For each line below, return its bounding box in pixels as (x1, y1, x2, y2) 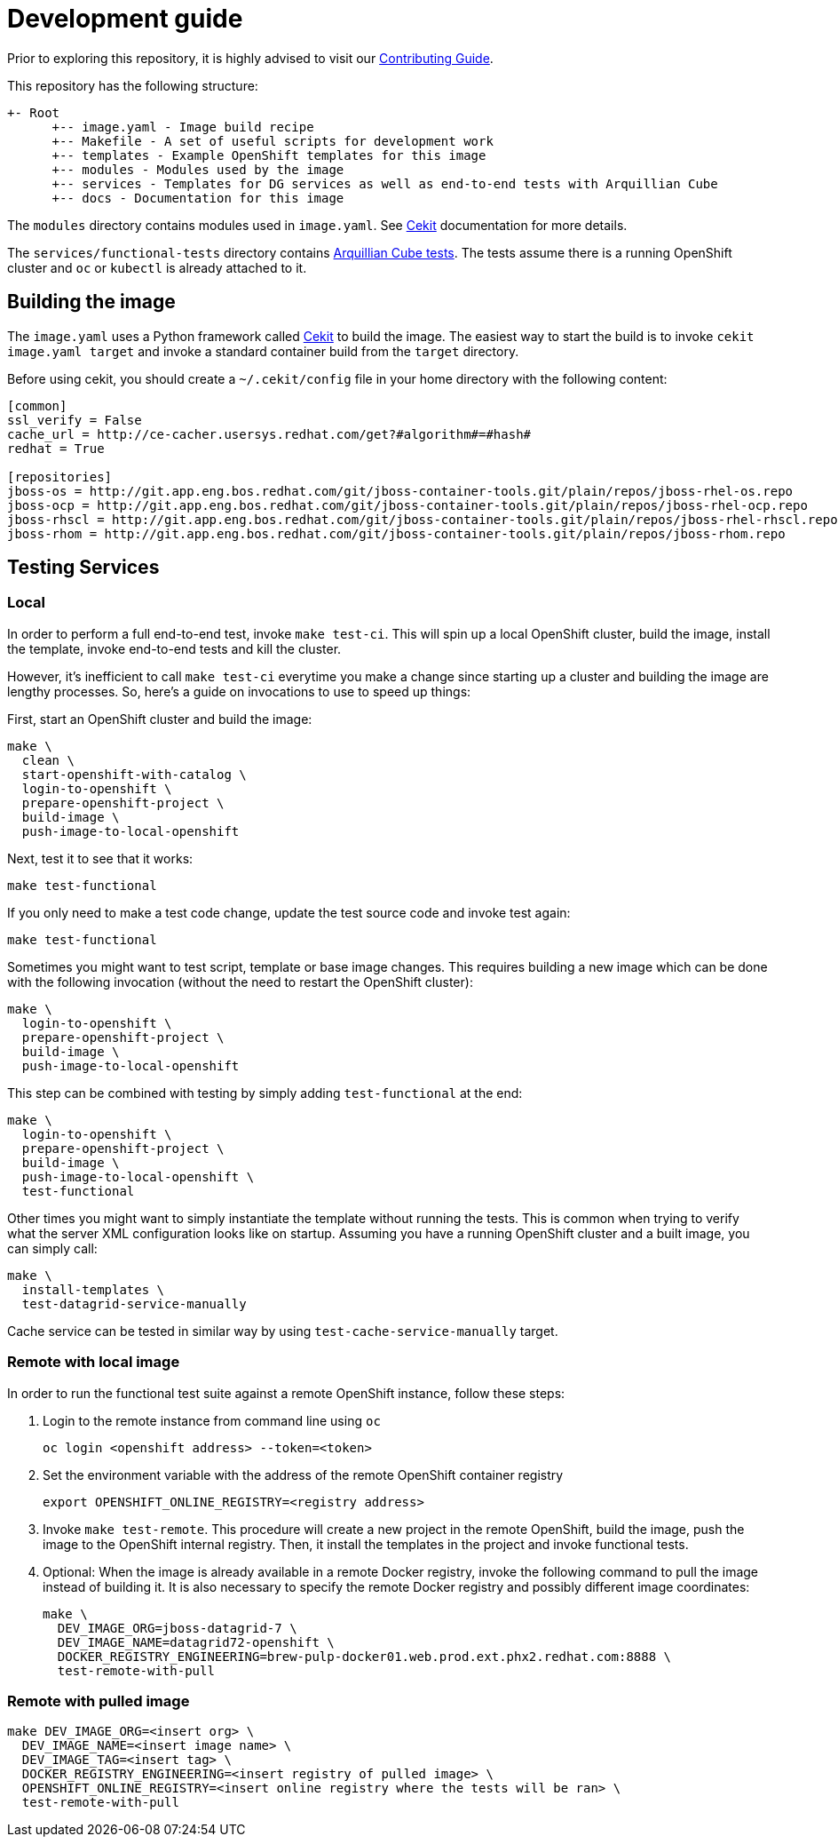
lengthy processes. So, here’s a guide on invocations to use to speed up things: (7, 683, 471, 699)
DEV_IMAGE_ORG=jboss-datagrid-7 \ (57, 1620, 297, 1635)
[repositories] (7, 469, 113, 484)
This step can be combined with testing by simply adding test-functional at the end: (7, 1085, 523, 1101)
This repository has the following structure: (7, 77, 258, 93)
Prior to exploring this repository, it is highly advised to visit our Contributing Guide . (7, 50, 494, 66)
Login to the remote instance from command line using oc (43, 1412, 381, 1428)
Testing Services (7, 556, 160, 579)
